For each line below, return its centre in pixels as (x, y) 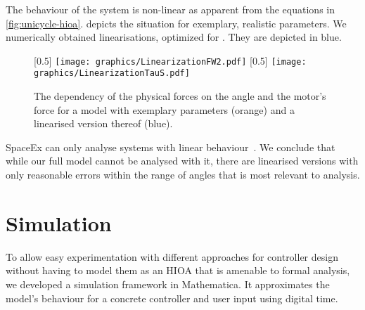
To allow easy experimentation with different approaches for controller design (172, 256)
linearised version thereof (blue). (103, 123)
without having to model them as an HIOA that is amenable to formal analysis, (178, 270)
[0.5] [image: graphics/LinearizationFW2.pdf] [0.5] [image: (170, 60)
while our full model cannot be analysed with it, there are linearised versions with (182, 161)
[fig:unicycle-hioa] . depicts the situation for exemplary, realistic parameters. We (176, 23)
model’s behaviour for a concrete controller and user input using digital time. (172, 298)
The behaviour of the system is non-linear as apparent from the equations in (170, 9)
